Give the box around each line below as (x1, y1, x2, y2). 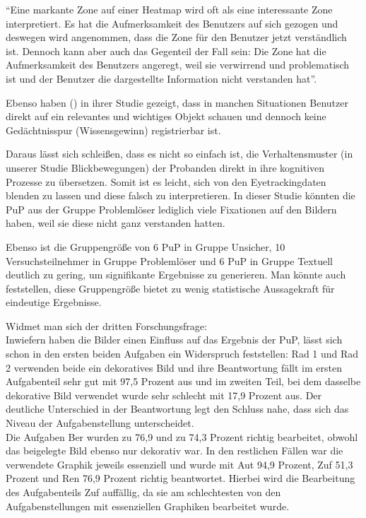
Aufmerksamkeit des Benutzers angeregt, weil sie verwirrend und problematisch (6, 57, 350, 72)
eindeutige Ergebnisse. (6, 295, 102, 310)
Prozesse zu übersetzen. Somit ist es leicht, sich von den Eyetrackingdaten (6, 174, 326, 189)
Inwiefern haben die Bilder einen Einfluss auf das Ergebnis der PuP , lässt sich (6, 332, 343, 347)
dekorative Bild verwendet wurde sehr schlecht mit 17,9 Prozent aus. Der (6, 387, 322, 402)
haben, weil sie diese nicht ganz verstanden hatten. (6, 216, 225, 230)
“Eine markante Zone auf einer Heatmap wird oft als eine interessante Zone (6, 2, 333, 16)
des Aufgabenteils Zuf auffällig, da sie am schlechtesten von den (6, 485, 281, 499)
